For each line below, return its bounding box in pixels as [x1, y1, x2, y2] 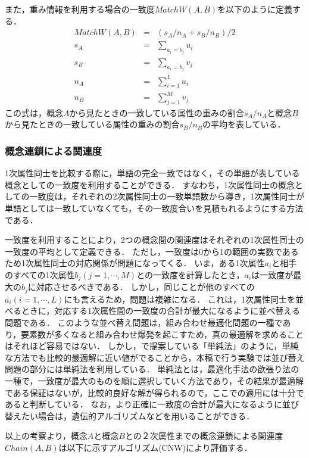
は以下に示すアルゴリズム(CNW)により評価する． [58, 441, 252, 453]
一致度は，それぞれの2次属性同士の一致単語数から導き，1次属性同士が [29, 190, 305, 202]
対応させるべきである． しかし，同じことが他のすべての [36, 281, 255, 293]
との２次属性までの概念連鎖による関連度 [124, 429, 283, 442]
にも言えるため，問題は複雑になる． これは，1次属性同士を [64, 292, 295, 305]
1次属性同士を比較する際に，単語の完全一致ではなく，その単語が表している [5, 167, 300, 179]
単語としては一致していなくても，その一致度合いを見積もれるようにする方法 [5, 202, 304, 214]
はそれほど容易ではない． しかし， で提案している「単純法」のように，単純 [5, 339, 299, 352]
